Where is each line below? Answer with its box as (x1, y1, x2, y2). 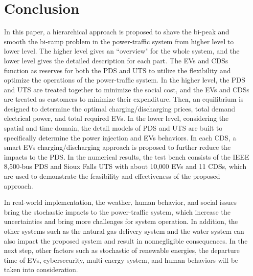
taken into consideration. (4, 264, 78, 275)
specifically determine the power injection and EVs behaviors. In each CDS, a (4, 132, 236, 142)
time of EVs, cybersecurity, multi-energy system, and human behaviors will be (4, 254, 238, 265)
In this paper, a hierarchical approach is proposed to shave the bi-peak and (4, 27, 230, 37)
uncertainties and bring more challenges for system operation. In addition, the (4, 216, 238, 226)
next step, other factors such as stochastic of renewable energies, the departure (4, 245, 240, 255)
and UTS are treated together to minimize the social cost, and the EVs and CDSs (4, 84, 250, 94)
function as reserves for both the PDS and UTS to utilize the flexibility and (4, 65, 231, 75)
